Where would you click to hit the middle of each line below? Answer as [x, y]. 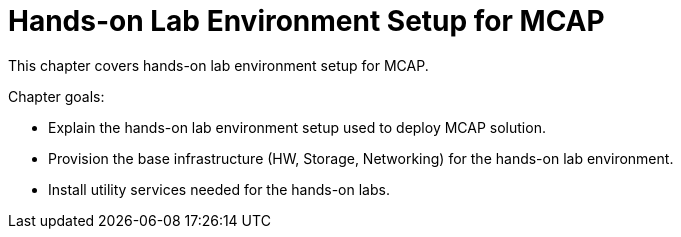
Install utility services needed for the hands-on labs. [219, 189]
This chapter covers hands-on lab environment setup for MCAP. [218, 65]
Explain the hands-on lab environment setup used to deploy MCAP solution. [297, 127]
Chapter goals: [56, 96]
